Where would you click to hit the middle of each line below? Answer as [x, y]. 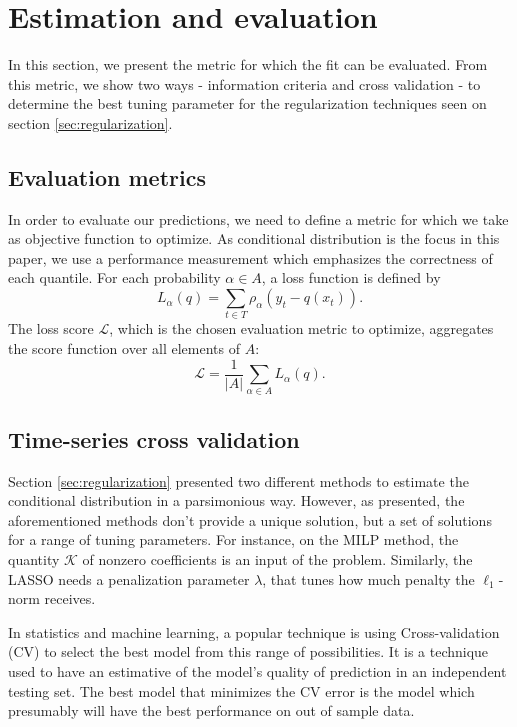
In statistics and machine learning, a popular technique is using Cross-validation [254, 631]
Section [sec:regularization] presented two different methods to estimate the [238, 480]
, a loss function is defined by [351, 277]
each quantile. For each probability [114, 277]
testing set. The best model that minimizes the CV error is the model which [241, 690]
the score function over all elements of [124, 348]
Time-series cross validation [154, 438]
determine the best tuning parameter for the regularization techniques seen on [247, 103]
